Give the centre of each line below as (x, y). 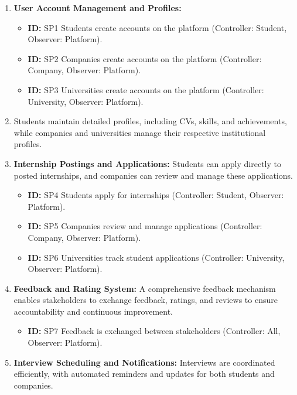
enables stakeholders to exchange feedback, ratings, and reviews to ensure (146, 300)
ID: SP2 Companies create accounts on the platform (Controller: (145, 58)
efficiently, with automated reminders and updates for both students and (144, 374)
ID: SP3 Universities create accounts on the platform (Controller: (146, 89)
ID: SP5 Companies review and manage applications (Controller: (145, 226)
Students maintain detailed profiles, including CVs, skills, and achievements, (150, 121)
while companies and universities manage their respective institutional (140, 132)
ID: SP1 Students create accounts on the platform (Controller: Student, (157, 27)
